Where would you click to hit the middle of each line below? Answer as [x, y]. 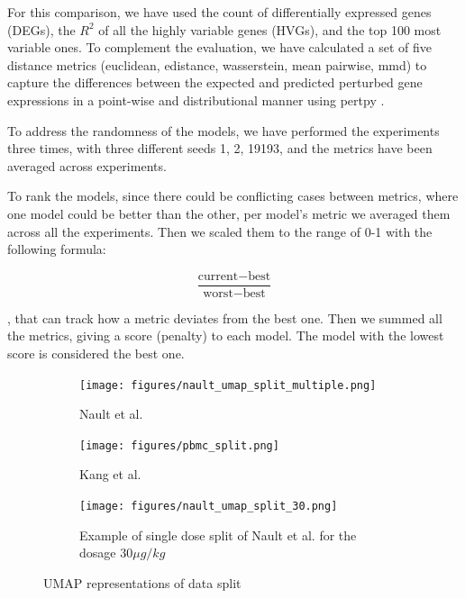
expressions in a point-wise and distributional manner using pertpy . [196, 100]
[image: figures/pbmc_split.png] [179, 445]
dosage [98, 553]
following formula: [57, 249]
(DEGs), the [41, 29]
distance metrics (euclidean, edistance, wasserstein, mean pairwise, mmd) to [217, 64]
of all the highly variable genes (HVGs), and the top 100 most [270, 29]
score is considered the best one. [96, 353]
